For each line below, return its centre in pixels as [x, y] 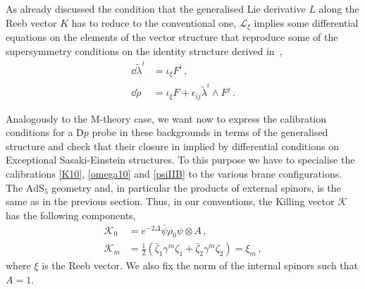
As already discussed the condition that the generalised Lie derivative [156, 8]
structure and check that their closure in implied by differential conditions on [172, 146]
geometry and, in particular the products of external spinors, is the [196, 187]
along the [339, 8]
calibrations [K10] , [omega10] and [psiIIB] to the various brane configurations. [174, 174]
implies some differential [306, 22]
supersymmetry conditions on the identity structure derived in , [144, 50]
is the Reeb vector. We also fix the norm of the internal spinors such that [200, 265]
